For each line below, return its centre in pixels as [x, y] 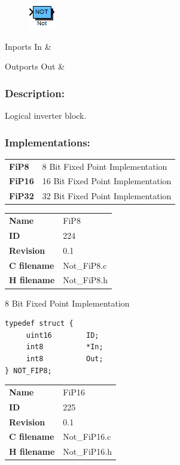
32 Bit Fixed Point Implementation [107, 196]
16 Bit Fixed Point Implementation [107, 181]
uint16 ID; [62, 335]
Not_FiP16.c [87, 436]
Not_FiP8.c [85, 265]
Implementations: [48, 142]
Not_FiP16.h [88, 451]
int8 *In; [65, 347]
